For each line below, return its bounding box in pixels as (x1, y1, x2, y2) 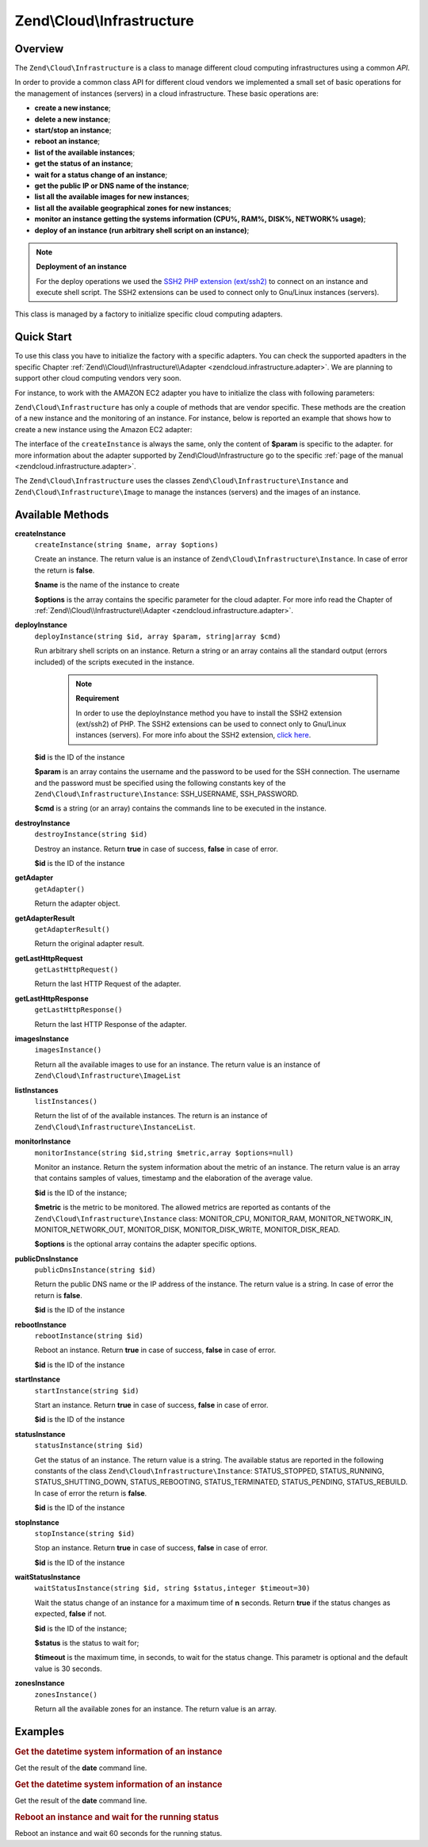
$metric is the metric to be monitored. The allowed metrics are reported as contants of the (34, 1202, 331, 1213)
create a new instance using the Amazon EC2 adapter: (14, 424, 193, 434)
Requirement (75, 694, 120, 703)
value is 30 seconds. (34, 1664, 102, 1673)
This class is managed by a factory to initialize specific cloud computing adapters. (14, 309, 283, 319)
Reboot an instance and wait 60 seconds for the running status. (14, 1829, 223, 1838)
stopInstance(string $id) (34, 1529, 136, 1538)
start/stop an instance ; (34, 125, 112, 135)
